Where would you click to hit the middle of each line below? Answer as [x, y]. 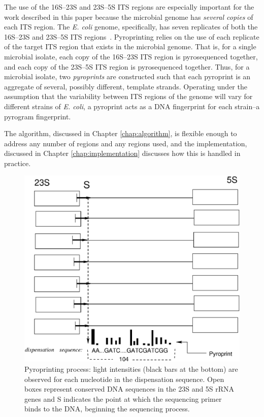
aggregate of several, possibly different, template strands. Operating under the [126, 86]
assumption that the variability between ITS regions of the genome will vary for [128, 96]
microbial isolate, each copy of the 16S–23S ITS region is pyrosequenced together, [131, 56]
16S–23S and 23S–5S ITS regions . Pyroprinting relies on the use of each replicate [132, 36]
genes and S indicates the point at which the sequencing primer [123, 398]
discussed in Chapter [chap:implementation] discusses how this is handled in [122, 153]
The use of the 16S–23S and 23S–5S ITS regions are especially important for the [129, 7]
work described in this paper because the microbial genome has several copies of [129, 17]
